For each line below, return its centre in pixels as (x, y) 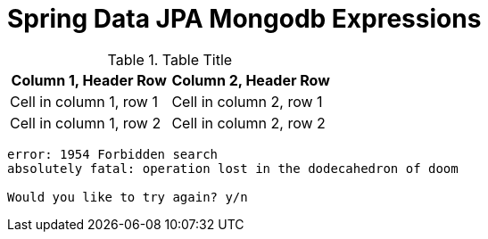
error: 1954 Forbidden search (113, 154)
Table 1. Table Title (170, 59)
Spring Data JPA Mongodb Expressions (244, 19)
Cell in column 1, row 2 (86, 123)
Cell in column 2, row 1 (247, 101)
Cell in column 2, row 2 (248, 123)
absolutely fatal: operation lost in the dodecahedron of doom (233, 168)
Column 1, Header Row (89, 80)
